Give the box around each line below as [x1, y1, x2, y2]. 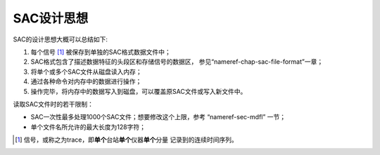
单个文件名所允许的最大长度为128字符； [30, 123, 146, 131]
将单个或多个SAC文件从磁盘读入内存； [30, 67, 142, 76]
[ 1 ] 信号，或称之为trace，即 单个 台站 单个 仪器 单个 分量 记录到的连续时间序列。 [15, 135, 239, 144]
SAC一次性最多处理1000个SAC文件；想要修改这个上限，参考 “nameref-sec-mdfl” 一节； [30, 113, 286, 121]
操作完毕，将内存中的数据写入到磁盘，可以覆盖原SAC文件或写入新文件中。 [30, 87, 247, 95]
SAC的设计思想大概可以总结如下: [13, 35, 108, 43]
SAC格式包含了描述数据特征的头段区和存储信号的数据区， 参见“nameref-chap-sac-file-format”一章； [30, 58, 324, 66]
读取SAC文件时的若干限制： [13, 100, 94, 108]
